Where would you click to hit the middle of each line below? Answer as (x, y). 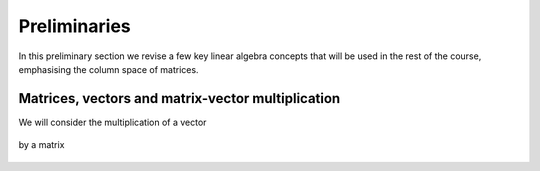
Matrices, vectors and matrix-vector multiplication (179, 98)
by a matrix (41, 145)
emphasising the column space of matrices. (108, 69)
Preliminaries (75, 26)
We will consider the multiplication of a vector (112, 122)
